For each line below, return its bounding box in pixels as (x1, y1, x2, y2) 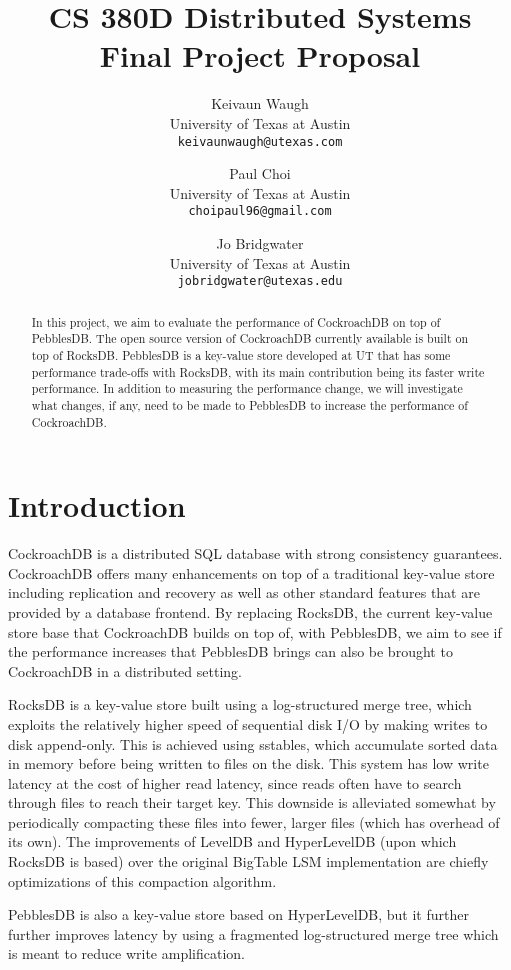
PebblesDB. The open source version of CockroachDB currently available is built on (31, 330, 469, 347)
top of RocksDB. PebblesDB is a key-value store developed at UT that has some (31, 346, 451, 363)
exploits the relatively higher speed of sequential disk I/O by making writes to (8, 713, 488, 734)
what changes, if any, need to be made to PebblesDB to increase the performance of (31, 396, 468, 413)
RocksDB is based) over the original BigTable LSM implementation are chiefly (8, 851, 489, 872)
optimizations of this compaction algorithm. (8, 870, 277, 891)
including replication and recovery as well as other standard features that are (8, 582, 480, 603)
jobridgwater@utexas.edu (177, 274, 343, 289)
